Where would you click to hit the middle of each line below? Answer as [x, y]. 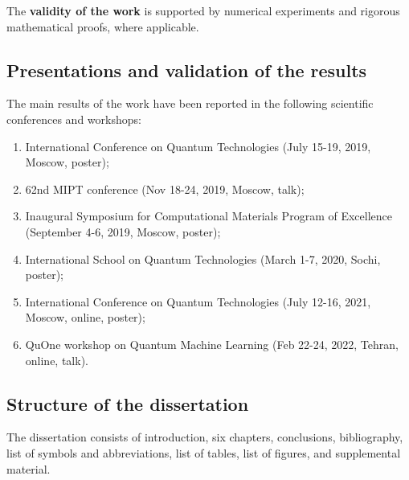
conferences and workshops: [74, 119]
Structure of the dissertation [128, 403]
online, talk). [57, 360]
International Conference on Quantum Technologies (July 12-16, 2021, [198, 301]
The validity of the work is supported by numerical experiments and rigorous [203, 10]
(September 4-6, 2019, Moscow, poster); [123, 231]
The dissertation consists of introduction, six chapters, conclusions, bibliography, [205, 437]
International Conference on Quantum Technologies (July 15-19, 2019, [198, 146]
